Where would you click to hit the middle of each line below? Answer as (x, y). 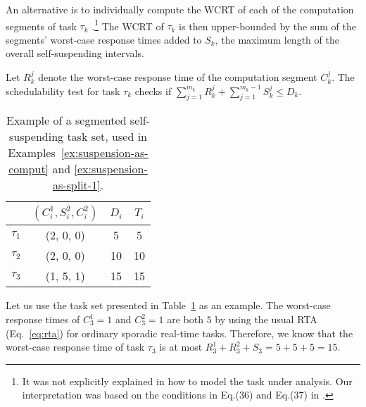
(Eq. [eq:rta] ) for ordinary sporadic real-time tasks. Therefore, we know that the (179, 333)
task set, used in (107, 137)
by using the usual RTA (266, 319)
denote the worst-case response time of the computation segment (178, 77)
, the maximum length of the (277, 39)
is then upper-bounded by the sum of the (267, 26)
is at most (181, 347)
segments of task (41, 26)
